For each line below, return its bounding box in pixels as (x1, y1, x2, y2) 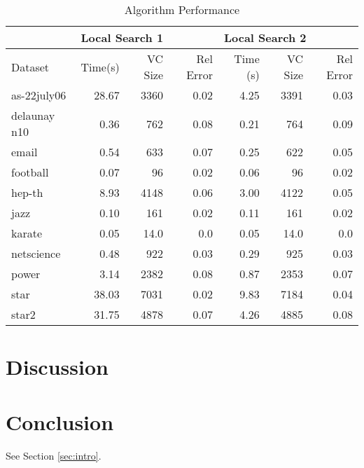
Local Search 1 (80, 29, 164, 46)
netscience (11, 245, 61, 261)
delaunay (11, 107, 55, 123)
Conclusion (6, 407, 114, 436)
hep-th (11, 184, 43, 200)
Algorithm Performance (124, 1, 240, 18)
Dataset (11, 58, 50, 75)
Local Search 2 (223, 29, 307, 46)
